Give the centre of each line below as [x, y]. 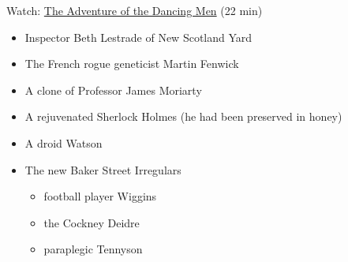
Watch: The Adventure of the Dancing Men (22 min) [135, 10]
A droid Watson [64, 142]
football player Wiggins [100, 196]
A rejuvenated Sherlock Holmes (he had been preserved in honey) [183, 116]
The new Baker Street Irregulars [103, 169]
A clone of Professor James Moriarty [113, 90]
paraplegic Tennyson [93, 249]
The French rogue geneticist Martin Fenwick [132, 64]
